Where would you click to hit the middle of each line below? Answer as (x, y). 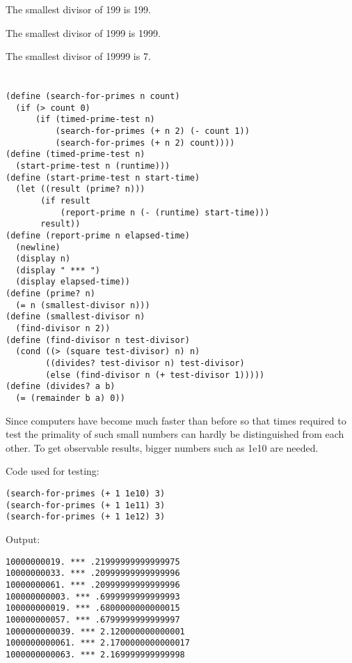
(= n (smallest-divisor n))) (83, 305)
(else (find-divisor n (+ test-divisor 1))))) (155, 375)
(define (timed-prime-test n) (75, 154)
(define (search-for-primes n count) (93, 96)
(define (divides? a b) (61, 387)
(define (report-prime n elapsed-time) (98, 235)
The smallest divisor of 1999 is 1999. (83, 32)
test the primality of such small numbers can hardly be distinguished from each (175, 434)
